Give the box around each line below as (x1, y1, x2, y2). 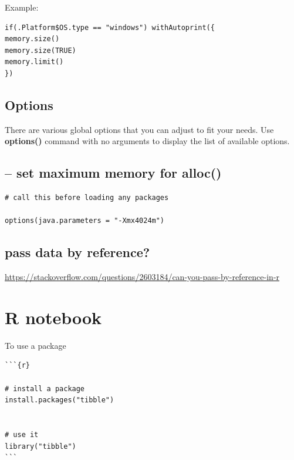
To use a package (5, 339, 66, 351)
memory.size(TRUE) (5, 46, 76, 55)
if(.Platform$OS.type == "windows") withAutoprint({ (5, 23, 215, 32)
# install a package (5, 384, 85, 393)
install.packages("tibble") (5, 396, 114, 405)
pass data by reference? (5, 243, 150, 261)
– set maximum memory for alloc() (5, 164, 222, 182)
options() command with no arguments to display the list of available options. (5, 135, 290, 147)
